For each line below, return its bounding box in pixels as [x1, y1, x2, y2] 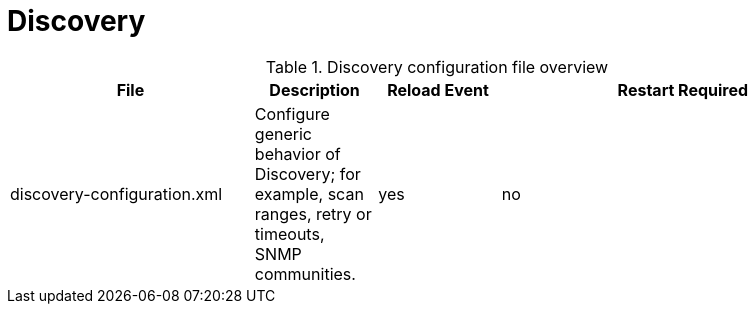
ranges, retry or [254, 203, 372, 224]
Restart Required [617, 79, 749, 100]
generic [254, 123, 312, 144]
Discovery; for [254, 163, 361, 184]
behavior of [254, 143, 341, 164]
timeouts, [254, 223, 325, 244]
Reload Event [387, 79, 489, 100]
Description [269, 79, 360, 100]
